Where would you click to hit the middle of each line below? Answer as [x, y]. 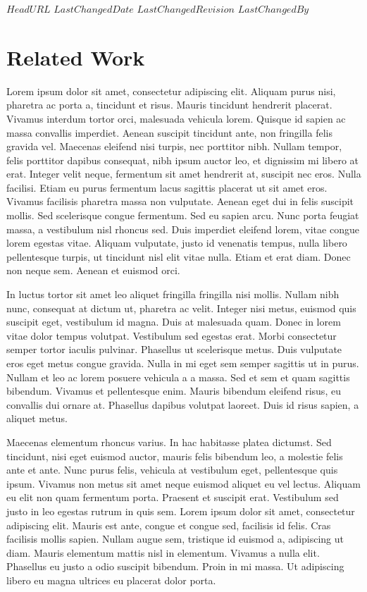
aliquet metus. [37, 418]
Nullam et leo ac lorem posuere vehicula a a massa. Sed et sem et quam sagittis [178, 377]
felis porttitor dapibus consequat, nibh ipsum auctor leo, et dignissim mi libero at [182, 160]
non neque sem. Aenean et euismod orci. [93, 270]
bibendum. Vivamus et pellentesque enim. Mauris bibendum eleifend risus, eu [174, 391]
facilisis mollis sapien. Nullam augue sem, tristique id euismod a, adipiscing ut [175, 539]
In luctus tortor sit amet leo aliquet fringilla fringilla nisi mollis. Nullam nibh [173, 294]
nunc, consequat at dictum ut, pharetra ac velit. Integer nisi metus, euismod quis [181, 308]
